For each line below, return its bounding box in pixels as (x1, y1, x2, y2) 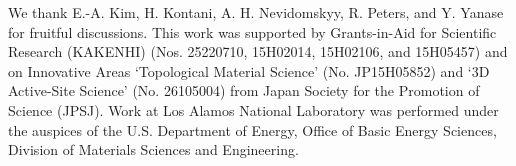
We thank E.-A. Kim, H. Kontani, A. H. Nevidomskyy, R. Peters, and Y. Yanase (8, 2, 504, 22)
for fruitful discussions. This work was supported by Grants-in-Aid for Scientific (8, 21, 497, 42)
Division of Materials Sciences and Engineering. (8, 139, 299, 160)
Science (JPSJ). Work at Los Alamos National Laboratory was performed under (8, 99, 499, 120)
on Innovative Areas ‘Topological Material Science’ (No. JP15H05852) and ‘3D (8, 60, 490, 81)
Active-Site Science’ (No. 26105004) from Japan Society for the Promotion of (8, 80, 480, 101)
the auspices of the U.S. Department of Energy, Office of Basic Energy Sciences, (8, 119, 497, 140)
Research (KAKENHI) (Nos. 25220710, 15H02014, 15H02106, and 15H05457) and (8, 41, 508, 62)
